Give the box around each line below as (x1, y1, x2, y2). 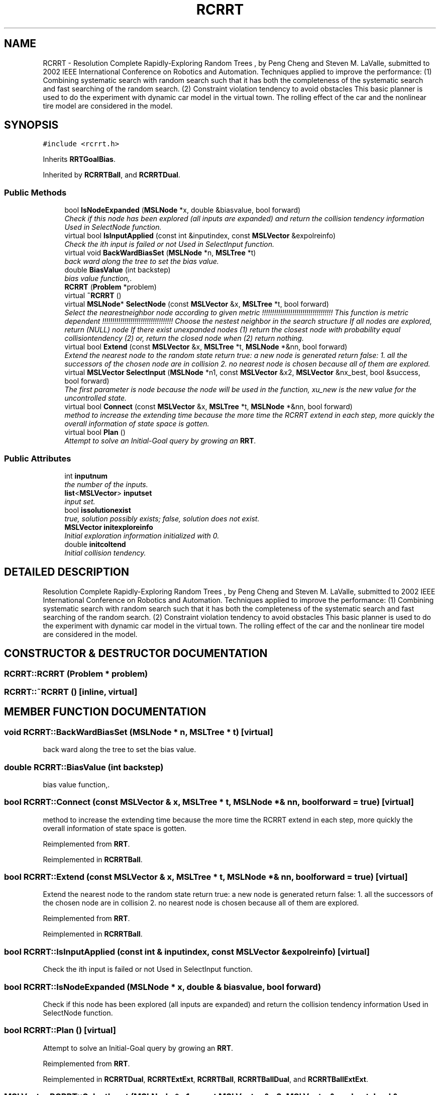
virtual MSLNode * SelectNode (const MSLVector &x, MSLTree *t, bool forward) (64, 300, 329, 309)
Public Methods (4, 187, 67, 198)
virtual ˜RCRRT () (64, 291, 122, 300)
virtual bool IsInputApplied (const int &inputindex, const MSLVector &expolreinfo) (64, 231, 336, 240)
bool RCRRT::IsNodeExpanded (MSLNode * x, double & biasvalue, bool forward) (4, 981, 321, 992)
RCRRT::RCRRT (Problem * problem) (4, 668, 148, 679)
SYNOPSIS (4, 119, 59, 132)
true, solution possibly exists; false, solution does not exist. (64, 514, 260, 523)
